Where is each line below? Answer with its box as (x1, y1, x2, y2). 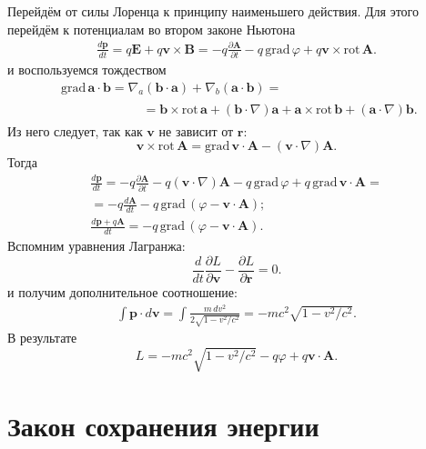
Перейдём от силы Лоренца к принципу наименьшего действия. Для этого (7, 2, 419, 20)
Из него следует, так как (7, 121, 143, 140)
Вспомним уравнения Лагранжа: (7, 236, 186, 255)
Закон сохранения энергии (7, 406, 319, 444)
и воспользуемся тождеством (7, 60, 167, 79)
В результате (7, 328, 77, 347)
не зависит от (158, 121, 234, 140)
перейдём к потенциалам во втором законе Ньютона (7, 19, 296, 38)
